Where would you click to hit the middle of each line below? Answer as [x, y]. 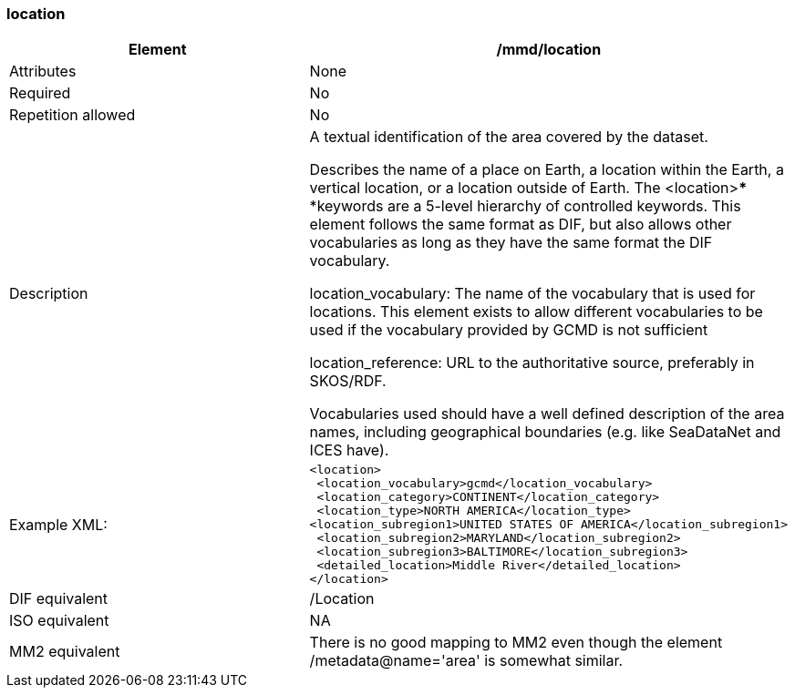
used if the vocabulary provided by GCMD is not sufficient [509, 330]
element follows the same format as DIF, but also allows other [521, 225]
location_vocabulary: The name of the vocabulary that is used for [532, 294]
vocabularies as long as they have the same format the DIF [511, 243]
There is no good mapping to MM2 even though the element [516, 643]
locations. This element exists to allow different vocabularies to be [536, 312]
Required [40, 93]
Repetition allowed [72, 115]
